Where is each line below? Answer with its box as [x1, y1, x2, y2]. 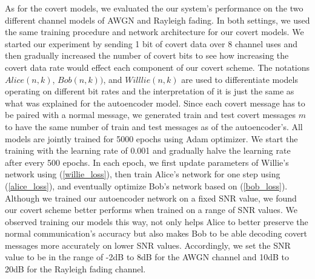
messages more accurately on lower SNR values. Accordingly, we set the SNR [5, 238, 291, 251]
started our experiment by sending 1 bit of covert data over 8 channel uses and [5, 37, 298, 50]
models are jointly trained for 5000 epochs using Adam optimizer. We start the [5, 132, 298, 145]
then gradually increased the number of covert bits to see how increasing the [5, 49, 289, 62]
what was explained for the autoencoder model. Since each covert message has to [5, 96, 305, 109]
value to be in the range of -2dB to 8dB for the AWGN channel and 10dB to [5, 251, 289, 263]
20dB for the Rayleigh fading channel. [5, 263, 146, 275]
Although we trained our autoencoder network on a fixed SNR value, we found [5, 191, 297, 204]
